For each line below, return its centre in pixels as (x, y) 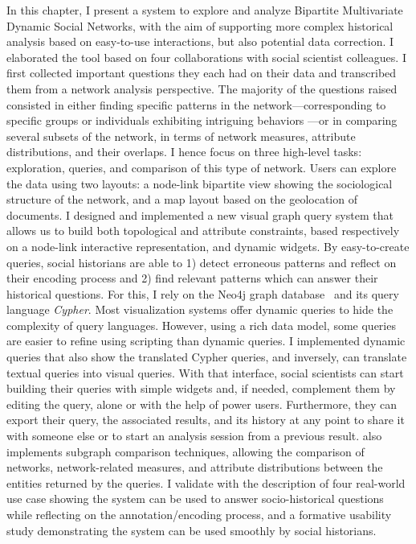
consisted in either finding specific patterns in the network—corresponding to (196, 104)
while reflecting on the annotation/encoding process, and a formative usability (199, 514)
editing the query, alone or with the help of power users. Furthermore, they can (202, 404)
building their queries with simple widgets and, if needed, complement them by (201, 388)
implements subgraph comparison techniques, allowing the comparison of (186, 451)
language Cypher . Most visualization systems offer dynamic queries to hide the (200, 309)
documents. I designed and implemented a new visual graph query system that (200, 214)
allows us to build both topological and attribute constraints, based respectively (203, 231)
